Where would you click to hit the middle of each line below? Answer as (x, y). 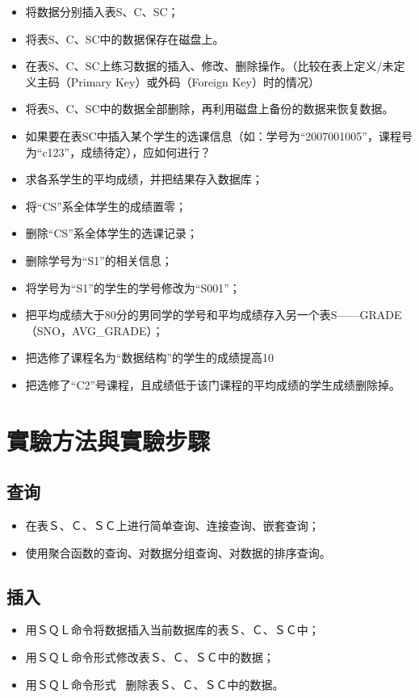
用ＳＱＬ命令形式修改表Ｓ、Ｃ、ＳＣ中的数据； (150, 657)
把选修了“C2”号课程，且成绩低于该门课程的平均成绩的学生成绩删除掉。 (213, 384)
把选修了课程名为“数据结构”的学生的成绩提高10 (150, 357)
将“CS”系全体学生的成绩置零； (106, 206)
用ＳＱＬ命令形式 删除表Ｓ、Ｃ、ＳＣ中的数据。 (155, 684)
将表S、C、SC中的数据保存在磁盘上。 (125, 38)
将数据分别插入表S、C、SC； (102, 11)
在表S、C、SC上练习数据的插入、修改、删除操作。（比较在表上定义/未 (209, 66)
